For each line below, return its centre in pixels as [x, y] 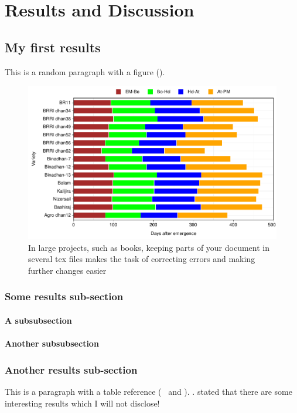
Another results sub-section [71, 369]
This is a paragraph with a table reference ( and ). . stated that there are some [148, 391]
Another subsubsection [52, 343]
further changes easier [67, 270]
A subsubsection [38, 320]
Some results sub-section [64, 296]
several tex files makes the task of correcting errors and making [142, 259]
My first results [53, 47]
